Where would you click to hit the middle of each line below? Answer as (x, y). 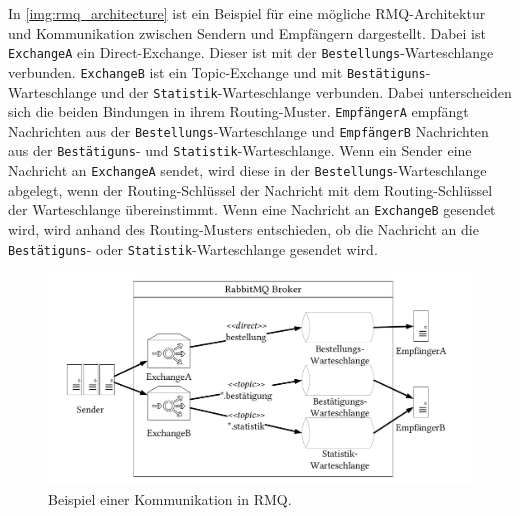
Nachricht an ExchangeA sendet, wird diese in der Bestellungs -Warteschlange (247, 170)
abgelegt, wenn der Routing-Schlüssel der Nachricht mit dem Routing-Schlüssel (250, 189)
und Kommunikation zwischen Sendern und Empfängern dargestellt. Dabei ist (247, 32)
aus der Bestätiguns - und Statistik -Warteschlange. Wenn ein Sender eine (240, 150)
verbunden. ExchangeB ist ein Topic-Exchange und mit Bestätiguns (217, 71)
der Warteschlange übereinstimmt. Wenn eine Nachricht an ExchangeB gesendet (252, 209)
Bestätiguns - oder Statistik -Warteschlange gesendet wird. (193, 248)
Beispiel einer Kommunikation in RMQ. (170, 499)
